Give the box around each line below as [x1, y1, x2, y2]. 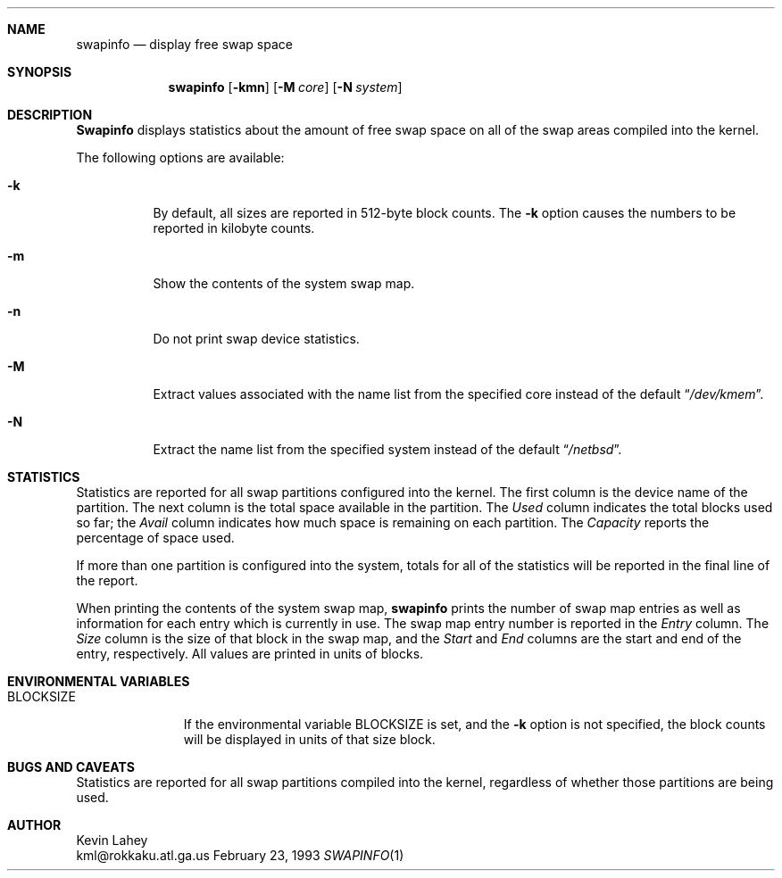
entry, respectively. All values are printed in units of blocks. [76, 646, 424, 661]
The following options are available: [76, 150, 285, 165]
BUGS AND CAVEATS [7, 759, 135, 774]
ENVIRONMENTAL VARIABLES [7, 674, 190, 689]
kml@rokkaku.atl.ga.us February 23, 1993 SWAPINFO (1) [76, 848, 404, 863]
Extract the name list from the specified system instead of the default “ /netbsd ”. [153, 442, 622, 457]
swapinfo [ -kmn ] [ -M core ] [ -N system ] [168, 79, 403, 95]
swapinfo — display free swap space [76, 37, 293, 52]
